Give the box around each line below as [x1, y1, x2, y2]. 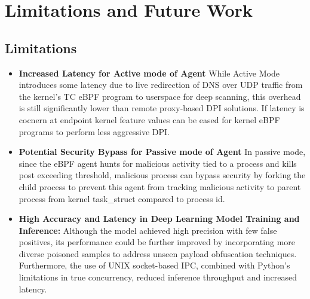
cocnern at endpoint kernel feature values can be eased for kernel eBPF [19, 113, 280, 126]
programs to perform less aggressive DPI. [19, 125, 170, 138]
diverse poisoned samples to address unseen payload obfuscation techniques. [19, 247, 297, 260]
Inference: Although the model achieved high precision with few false [19, 224, 277, 236]
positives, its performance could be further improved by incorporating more [19, 236, 295, 248]
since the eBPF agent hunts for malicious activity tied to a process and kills [19, 157, 297, 169]
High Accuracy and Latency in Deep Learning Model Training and [19, 212, 300, 225]
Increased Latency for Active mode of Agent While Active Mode [19, 66, 280, 79]
